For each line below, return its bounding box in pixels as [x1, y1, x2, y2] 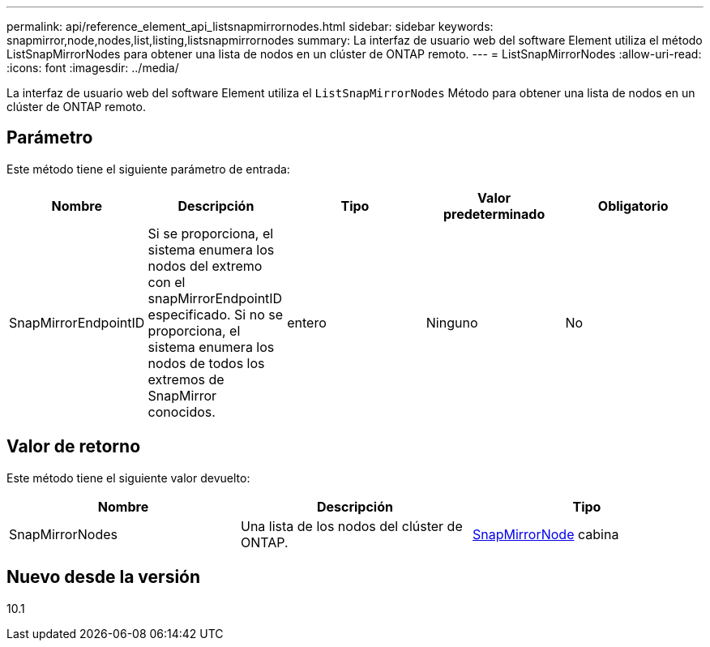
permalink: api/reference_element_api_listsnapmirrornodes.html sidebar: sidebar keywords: [6, 19, 494, 33]
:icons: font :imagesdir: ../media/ [6, 61, 179, 75]
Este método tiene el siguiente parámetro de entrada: [6, 161, 290, 176]
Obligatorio [597, 197, 669, 214]
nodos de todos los [148, 354, 265, 371]
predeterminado [443, 205, 545, 222]
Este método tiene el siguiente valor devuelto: [6, 470, 250, 485]
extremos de [148, 371, 225, 388]
